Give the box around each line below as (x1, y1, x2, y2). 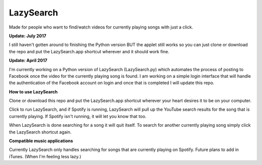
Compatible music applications (9, 138, 73, 144)
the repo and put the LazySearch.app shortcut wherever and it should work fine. (9, 48, 169, 54)
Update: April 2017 (9, 58, 48, 63)
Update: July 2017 (9, 33, 47, 39)
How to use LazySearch (9, 89, 58, 94)
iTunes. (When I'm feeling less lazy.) (9, 153, 82, 159)
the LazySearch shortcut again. (9, 129, 72, 135)
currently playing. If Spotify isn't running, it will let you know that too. (9, 113, 147, 119)
